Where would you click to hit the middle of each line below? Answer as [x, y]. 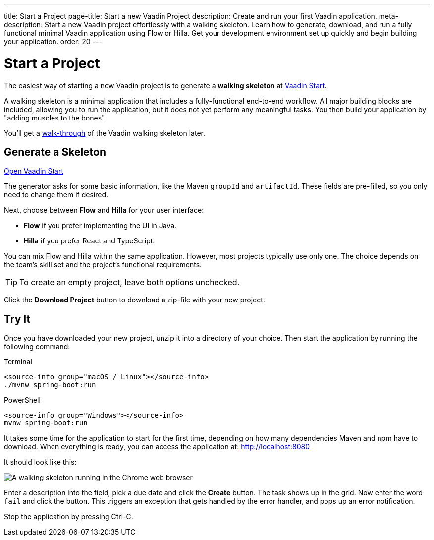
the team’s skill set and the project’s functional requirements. [103, 265]
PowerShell [22, 400]
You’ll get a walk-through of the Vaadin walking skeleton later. [105, 133]
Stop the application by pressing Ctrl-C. [69, 517]
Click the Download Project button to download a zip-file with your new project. [135, 300]
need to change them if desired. [56, 195]
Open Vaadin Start [34, 171]
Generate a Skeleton [55, 152]
